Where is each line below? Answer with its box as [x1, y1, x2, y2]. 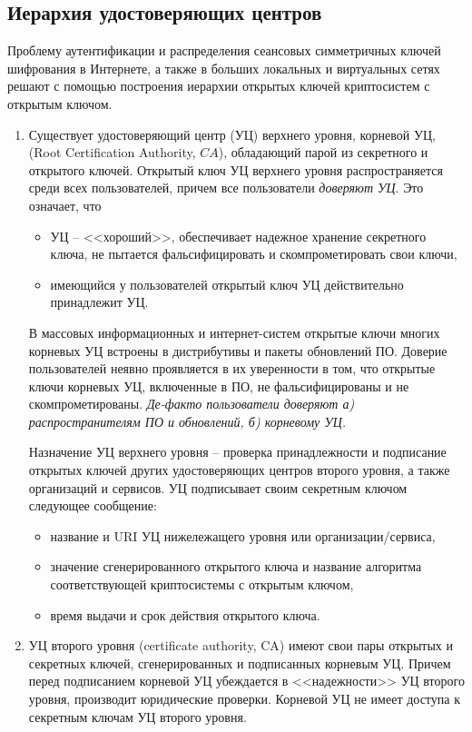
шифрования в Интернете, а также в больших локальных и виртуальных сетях [7, 58, 440, 77]
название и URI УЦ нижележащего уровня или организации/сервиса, [50, 526, 436, 545]
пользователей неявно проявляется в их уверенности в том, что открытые [28, 359, 436, 378]
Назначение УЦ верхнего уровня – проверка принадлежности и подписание [28, 442, 447, 461]
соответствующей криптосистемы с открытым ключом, [50, 575, 354, 594]
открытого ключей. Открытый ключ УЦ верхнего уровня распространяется [28, 160, 443, 179]
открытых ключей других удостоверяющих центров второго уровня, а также [28, 460, 450, 480]
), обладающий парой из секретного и [218, 143, 428, 162]
